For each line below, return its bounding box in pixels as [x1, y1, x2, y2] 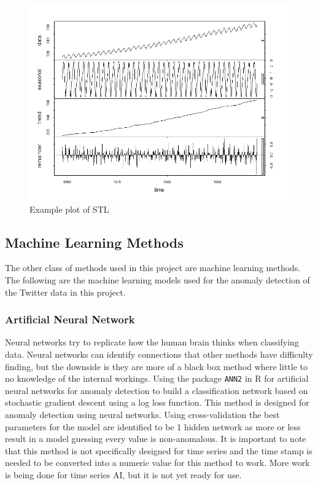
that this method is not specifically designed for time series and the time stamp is [5, 444, 312, 457]
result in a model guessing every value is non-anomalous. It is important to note [5, 432, 306, 445]
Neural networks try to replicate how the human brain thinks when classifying [5, 336, 299, 349]
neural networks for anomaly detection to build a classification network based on [5, 384, 308, 396]
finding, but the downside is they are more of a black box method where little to [5, 360, 308, 373]
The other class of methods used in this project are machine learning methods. [5, 261, 301, 274]
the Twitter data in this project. [5, 285, 126, 298]
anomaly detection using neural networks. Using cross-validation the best [5, 408, 280, 421]
